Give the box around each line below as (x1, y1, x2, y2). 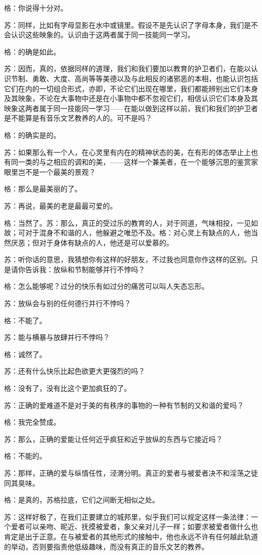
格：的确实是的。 (4, 129, 60, 140)
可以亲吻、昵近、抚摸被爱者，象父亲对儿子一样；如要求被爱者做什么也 (25, 521, 258, 532)
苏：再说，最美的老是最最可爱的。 (4, 200, 117, 211)
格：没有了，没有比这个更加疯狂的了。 (4, 383, 131, 393)
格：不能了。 (4, 315, 46, 325)
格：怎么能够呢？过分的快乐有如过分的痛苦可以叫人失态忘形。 (4, 281, 209, 291)
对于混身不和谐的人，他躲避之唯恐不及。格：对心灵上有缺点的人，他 (25, 227, 251, 238)
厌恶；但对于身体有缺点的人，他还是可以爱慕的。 (11, 237, 173, 247)
